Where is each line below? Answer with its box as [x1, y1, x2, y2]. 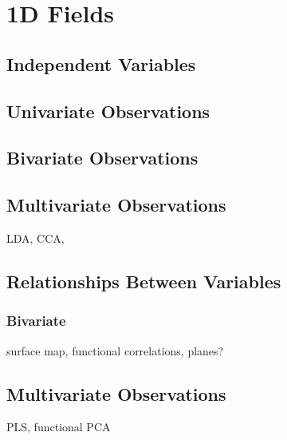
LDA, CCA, [6, 229, 65, 246]
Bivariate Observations [6, 145, 199, 170]
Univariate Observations [6, 98, 210, 123]
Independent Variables [6, 51, 196, 76]
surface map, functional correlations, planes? [6, 342, 224, 359]
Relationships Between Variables [6, 268, 281, 293]
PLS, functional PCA [6, 418, 111, 435]
